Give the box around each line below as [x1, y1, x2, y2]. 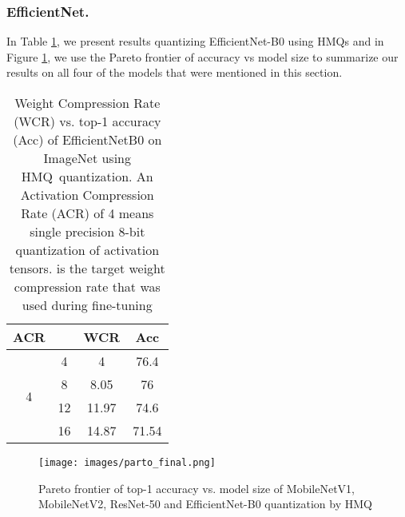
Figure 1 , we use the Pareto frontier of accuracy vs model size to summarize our [6, 48, 399, 65]
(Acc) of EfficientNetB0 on [13, 130, 162, 149]
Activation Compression [20, 185, 154, 204]
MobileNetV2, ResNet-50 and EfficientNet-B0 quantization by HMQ [38, 495, 372, 512]
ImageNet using [43, 149, 131, 167]
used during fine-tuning [22, 296, 153, 314]
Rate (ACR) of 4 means [21, 204, 154, 222]
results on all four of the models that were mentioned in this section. [6, 64, 343, 81]
